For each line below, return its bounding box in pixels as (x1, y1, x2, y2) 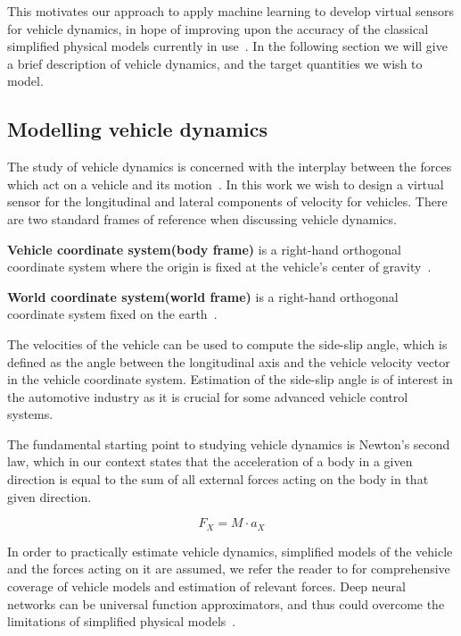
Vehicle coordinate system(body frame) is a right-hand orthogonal (7, 239, 401, 258)
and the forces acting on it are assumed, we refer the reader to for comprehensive (7, 559, 450, 578)
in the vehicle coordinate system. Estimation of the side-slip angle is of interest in (7, 370, 453, 389)
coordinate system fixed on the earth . (7, 305, 218, 323)
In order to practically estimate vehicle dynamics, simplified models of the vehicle (7, 541, 453, 560)
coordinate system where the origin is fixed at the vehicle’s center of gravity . (7, 257, 432, 276)
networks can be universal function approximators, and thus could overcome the (7, 594, 445, 613)
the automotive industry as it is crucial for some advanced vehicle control (7, 387, 408, 406)
